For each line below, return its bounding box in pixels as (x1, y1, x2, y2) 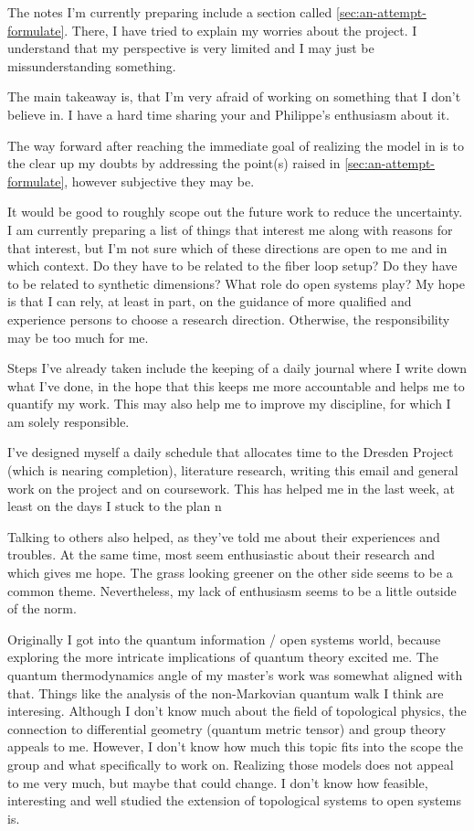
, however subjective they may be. (64, 171, 255, 190)
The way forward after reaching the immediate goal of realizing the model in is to (7, 135, 464, 154)
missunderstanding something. (7, 56, 176, 75)
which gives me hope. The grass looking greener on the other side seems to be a (7, 563, 453, 582)
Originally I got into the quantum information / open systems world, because (7, 629, 441, 648)
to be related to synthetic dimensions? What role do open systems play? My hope (7, 273, 466, 293)
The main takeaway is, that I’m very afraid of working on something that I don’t (7, 87, 461, 106)
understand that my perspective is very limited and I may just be (7, 38, 374, 58)
